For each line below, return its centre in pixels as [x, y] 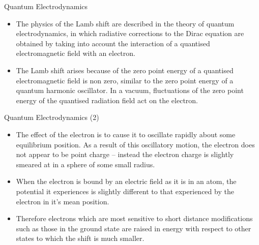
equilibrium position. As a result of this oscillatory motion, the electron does [135, 144]
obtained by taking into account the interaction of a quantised [113, 43]
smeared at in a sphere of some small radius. [85, 164]
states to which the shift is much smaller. [80, 238]
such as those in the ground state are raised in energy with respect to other [134, 228]
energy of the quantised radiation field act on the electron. [107, 100]
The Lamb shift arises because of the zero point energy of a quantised [125, 70]
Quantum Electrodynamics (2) [52, 117]
